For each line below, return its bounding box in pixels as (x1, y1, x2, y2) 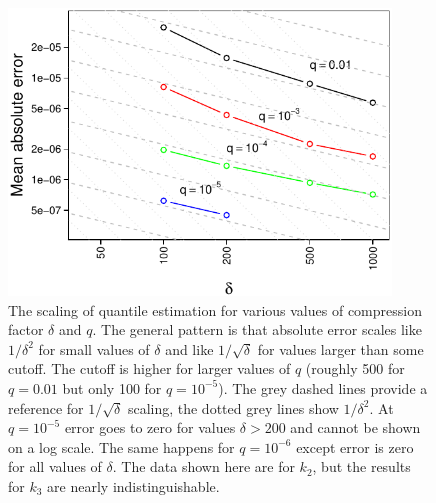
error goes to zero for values (64, 417, 236, 438)
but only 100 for (62, 377, 162, 398)
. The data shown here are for (112, 456, 295, 477)
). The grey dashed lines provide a (218, 377, 428, 398)
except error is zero (296, 436, 414, 457)
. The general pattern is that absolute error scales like (92, 319, 422, 340)
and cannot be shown (290, 417, 421, 438)
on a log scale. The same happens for (8, 436, 235, 457)
